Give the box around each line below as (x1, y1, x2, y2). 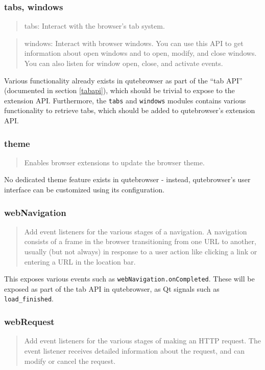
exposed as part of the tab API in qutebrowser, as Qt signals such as (4, 283, 220, 294)
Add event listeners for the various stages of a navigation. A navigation (24, 226, 247, 236)
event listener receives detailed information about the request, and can (24, 345, 245, 356)
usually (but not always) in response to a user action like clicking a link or (24, 246, 257, 257)
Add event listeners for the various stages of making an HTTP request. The (24, 335, 261, 346)
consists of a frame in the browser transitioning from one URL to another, (24, 236, 256, 247)
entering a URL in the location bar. (24, 256, 136, 267)
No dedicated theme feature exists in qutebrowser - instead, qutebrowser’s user (4, 174, 251, 185)
